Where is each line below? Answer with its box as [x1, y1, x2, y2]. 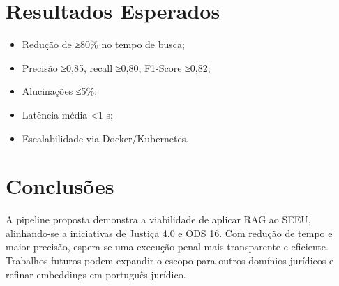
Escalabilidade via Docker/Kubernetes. [22, 130, 189, 145]
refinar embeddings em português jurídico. [6, 266, 186, 281]
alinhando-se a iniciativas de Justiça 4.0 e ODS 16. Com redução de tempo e [6, 225, 333, 240]
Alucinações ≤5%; [22, 84, 98, 98]
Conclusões [6, 172, 114, 200]
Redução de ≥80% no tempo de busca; [22, 37, 185, 52]
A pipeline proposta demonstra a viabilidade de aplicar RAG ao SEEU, [6, 212, 311, 227]
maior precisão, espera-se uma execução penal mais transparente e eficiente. [6, 239, 329, 254]
